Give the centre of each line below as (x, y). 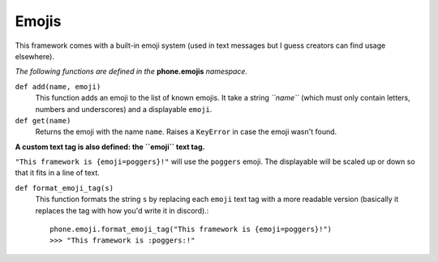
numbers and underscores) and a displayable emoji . (124, 109)
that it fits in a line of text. (58, 173)
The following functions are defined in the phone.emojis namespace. (131, 71)
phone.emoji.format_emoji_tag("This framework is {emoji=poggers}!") (191, 230)
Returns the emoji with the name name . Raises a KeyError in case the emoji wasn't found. (186, 132)
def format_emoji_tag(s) (64, 188)
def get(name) (43, 120)
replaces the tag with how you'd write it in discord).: (122, 210)
